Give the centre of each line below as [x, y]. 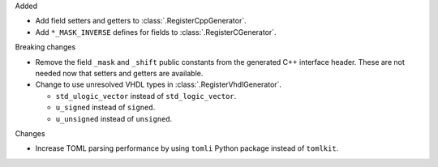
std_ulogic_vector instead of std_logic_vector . [146, 96]
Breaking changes [45, 47]
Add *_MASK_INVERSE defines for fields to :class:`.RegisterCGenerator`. [156, 32]
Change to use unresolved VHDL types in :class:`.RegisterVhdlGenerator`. [159, 84]
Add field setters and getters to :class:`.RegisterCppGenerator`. [141, 21]
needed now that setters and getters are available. [119, 73]
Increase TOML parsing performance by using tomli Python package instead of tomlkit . [187, 148]
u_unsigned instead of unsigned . [114, 118]
